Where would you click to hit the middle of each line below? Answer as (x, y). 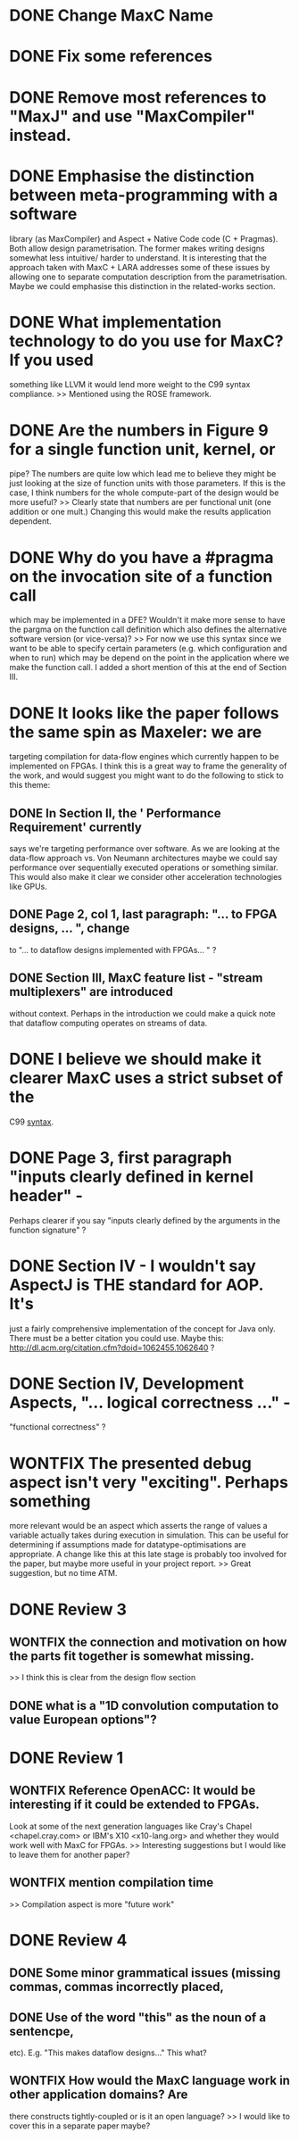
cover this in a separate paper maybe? (80, 2126)
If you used (51, 360)
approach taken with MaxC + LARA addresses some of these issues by (140, 267)
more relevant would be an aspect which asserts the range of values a (138, 1526)
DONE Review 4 (68, 1940)
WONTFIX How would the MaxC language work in (149, 2081)
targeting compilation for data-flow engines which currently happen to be (144, 757)
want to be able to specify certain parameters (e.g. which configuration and (148, 649)
